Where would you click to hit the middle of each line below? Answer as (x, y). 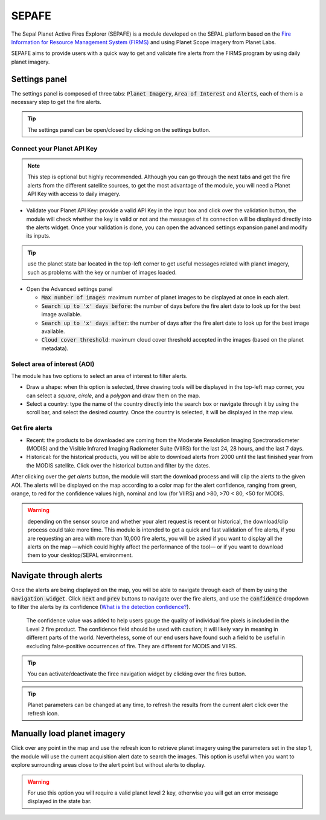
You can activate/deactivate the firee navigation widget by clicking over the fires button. (137, 674)
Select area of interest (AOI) (53, 364)
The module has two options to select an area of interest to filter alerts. (100, 376)
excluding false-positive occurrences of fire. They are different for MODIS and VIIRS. (132, 646)
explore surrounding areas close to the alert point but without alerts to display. (108, 765)
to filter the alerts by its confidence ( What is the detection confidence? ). (101, 607)
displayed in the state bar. (59, 801)
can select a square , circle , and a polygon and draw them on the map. (113, 395)
